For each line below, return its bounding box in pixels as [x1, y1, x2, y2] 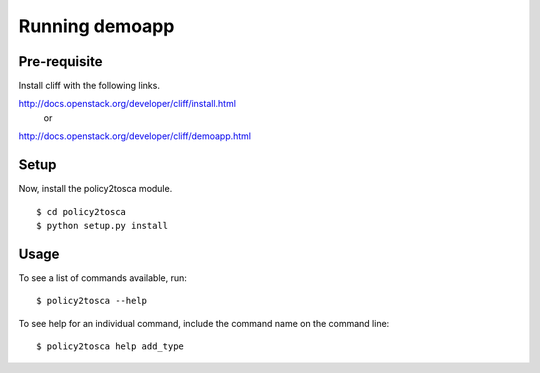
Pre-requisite [18, 53, 103, 70]
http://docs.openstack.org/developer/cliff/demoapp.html [18, 130, 252, 142]
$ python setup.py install [36, 220, 169, 231]
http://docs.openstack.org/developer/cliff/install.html [18, 98, 237, 110]
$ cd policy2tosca [36, 206, 127, 217]
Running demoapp [18, 15, 175, 37]
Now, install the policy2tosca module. [18, 183, 173, 195]
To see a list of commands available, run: [18, 271, 187, 284]
